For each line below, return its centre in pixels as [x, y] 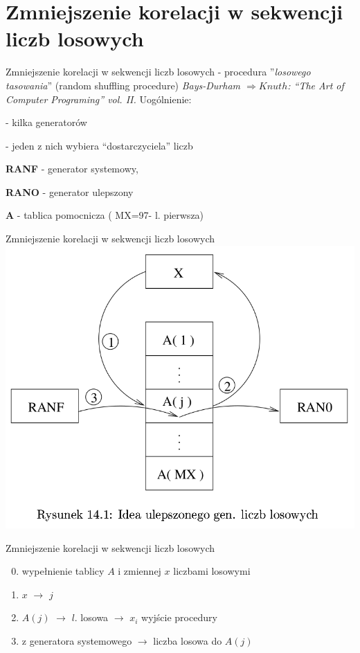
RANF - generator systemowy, [72, 169]
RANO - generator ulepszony [70, 191]
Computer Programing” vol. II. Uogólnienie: [99, 99]
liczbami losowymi [212, 571]
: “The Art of [316, 85]
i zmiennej [139, 571]
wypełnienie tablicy [63, 571]
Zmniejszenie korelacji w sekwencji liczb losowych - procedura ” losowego [158, 72]
